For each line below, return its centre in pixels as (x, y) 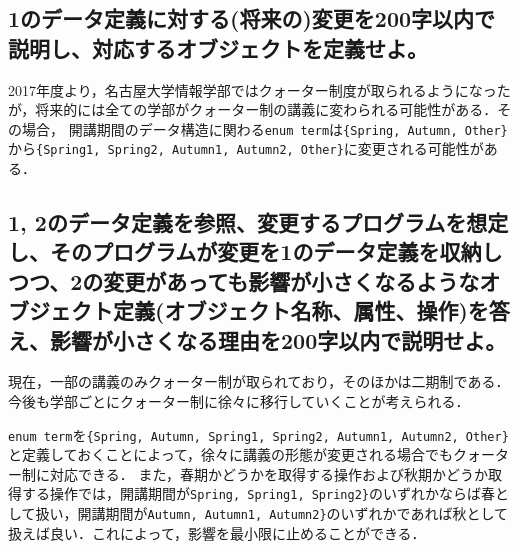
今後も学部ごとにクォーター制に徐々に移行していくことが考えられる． (239, 401)
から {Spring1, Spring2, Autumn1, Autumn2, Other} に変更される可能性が (246, 148)
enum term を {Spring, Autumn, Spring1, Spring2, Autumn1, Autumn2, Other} (258, 434)
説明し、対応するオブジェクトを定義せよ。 (218, 47)
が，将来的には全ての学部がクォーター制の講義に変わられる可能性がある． (253, 109)
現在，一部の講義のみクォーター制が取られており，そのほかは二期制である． (259, 381)
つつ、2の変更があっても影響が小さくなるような (244, 280)
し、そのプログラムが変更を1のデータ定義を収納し (255, 251)
